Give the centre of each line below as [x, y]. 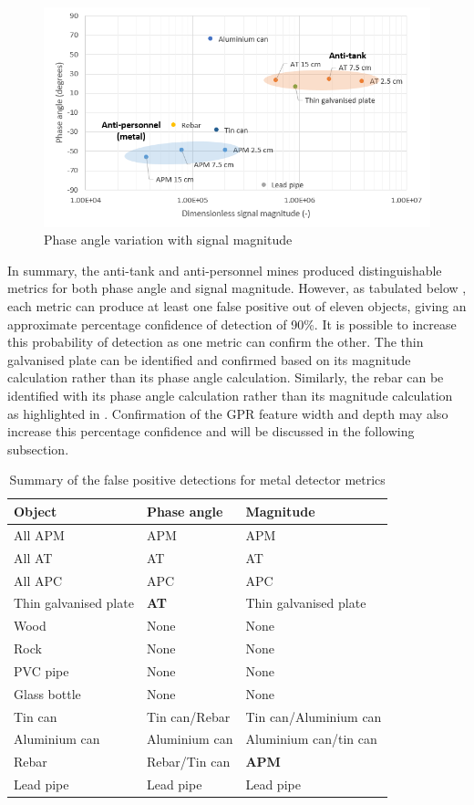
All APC [38, 580]
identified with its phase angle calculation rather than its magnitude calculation [230, 395]
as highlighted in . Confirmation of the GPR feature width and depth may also [228, 413]
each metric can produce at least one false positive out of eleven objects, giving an [237, 306]
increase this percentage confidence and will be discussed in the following [211, 431]
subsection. [38, 449]
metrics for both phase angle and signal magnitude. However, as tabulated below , [237, 288]
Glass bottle [47, 693]
